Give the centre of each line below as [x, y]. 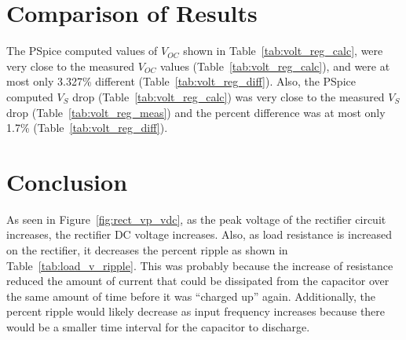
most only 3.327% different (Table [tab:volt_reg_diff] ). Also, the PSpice [181, 81]
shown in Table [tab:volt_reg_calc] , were [283, 51]
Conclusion [67, 181]
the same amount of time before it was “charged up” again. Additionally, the [191, 296]
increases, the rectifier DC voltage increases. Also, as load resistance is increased [199, 234]
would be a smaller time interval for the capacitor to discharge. [158, 326]
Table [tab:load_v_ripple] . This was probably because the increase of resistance [200, 265]
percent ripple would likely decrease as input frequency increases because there [196, 311]
